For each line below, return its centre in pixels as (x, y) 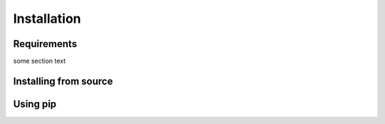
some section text (40, 61)
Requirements (45, 44)
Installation (47, 19)
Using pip (35, 104)
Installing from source (63, 81)
